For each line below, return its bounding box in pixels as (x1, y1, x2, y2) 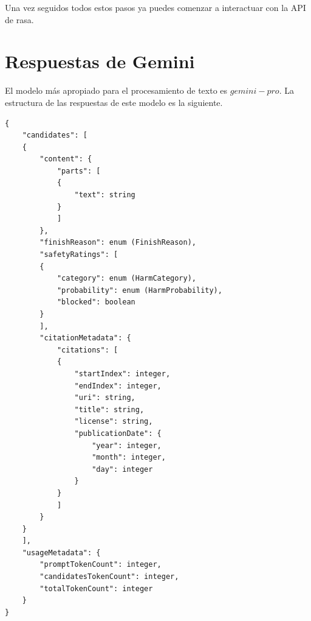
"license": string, (74, 417, 153, 426)
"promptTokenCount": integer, (39, 560, 162, 569)
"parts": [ (56, 166, 101, 175)
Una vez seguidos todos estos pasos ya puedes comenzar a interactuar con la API (5, 1, 306, 13)
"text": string (74, 191, 135, 200)
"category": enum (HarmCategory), (56, 274, 196, 283)
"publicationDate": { (74, 429, 162, 438)
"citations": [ (56, 345, 118, 354)
